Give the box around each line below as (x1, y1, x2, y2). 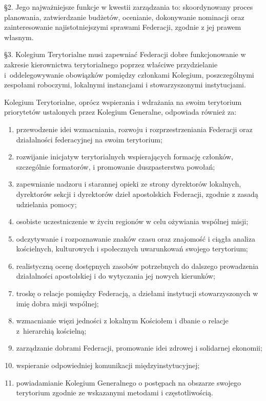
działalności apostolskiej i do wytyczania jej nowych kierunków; (16, 270, 215, 281)
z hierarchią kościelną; (16, 325, 87, 336)
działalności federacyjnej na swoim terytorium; (16, 134, 162, 144)
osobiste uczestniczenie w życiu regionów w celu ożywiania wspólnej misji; (16, 216, 249, 227)
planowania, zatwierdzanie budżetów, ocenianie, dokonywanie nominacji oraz (4, 11, 244, 22)
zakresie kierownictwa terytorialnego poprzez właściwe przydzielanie (4, 59, 218, 69)
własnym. (4, 31, 34, 42)
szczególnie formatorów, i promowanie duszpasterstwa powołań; (16, 161, 215, 172)
